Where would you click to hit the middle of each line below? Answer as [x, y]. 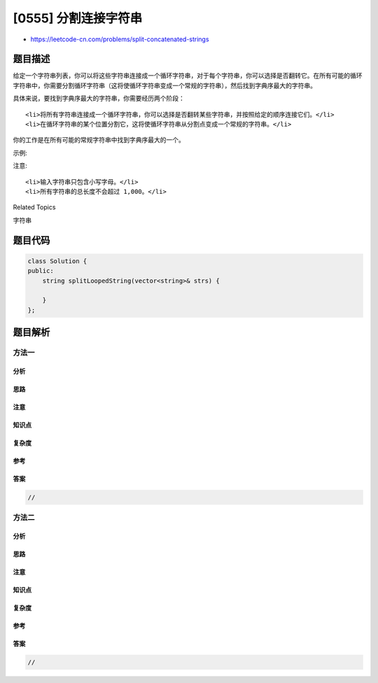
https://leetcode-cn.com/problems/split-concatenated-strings [120, 39]
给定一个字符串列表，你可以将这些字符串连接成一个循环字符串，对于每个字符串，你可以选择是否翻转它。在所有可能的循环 [188, 76]
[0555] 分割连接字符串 [78, 18]
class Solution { [57, 261]
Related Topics [34, 207]
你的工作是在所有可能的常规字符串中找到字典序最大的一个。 [99, 140]
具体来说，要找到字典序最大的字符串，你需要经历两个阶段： [99, 99]
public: [41, 271]
